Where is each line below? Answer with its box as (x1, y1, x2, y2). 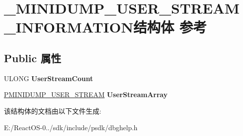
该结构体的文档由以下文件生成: (4, 105, 101, 116)
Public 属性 (4, 50, 61, 65)
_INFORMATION (4, 17, 133, 37)
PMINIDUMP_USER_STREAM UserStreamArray (4, 89, 168, 100)
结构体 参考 (133, 17, 207, 37)
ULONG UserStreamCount (4, 73, 93, 83)
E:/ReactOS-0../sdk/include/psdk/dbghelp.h (4, 122, 138, 132)
